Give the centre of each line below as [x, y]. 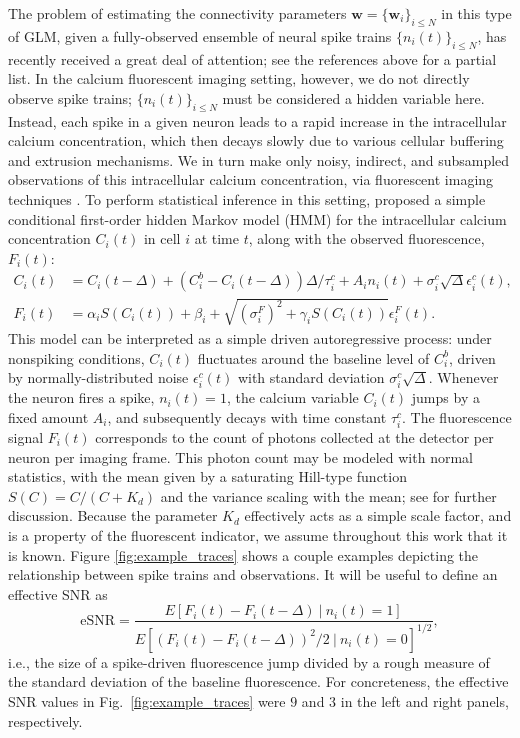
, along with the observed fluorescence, [366, 238]
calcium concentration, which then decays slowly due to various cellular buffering [256, 140]
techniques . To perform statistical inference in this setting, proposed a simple [247, 198]
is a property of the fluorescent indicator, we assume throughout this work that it [258, 535]
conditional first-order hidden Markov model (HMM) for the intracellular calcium [257, 218]
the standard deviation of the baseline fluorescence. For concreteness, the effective [258, 681]
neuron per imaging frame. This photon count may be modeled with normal [240, 456]
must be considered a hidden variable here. [353, 97]
